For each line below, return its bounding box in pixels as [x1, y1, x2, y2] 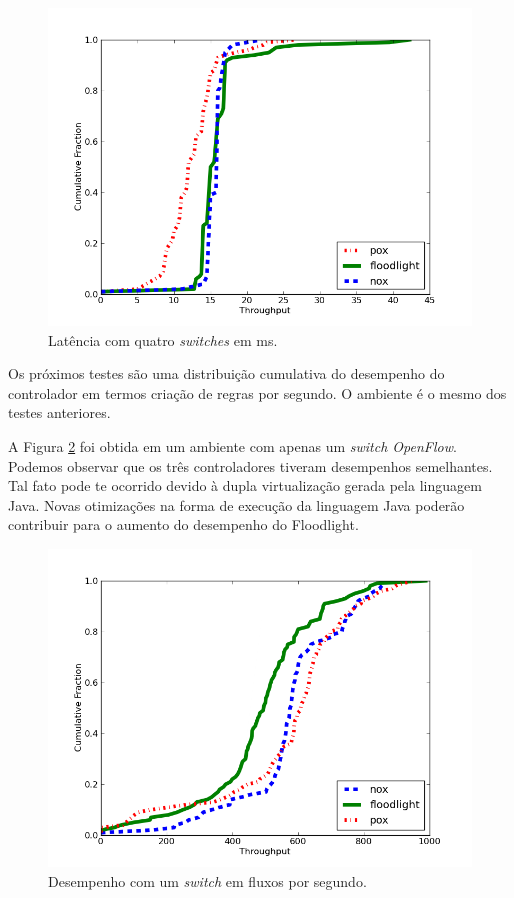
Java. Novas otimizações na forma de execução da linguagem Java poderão [8, 494, 465, 515]
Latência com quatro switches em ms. [48, 329, 278, 350]
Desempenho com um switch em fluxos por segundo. [48, 870, 367, 891]
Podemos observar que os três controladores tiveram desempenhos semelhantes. [8, 455, 493, 476]
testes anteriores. [8, 402, 111, 423]
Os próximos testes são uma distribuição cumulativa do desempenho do [8, 363, 445, 384]
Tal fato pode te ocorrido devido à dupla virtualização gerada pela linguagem [8, 475, 482, 496]
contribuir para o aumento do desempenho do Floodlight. [8, 514, 359, 535]
